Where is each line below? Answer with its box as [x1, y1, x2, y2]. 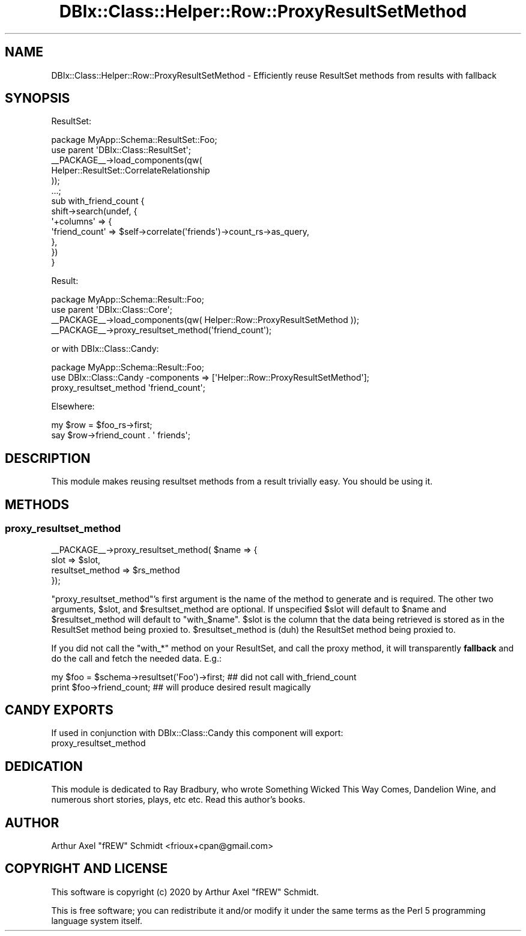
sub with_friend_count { [51, 196, 145, 207]
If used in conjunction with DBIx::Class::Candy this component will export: [51, 728, 343, 738]
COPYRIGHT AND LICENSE [5, 861, 168, 877]
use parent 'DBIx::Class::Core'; [51, 304, 173, 315]
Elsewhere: [51, 401, 95, 412]
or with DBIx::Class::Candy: [51, 343, 159, 354]
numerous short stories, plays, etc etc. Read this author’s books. [51, 794, 306, 805]
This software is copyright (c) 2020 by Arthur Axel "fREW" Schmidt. [51, 886, 319, 897]
